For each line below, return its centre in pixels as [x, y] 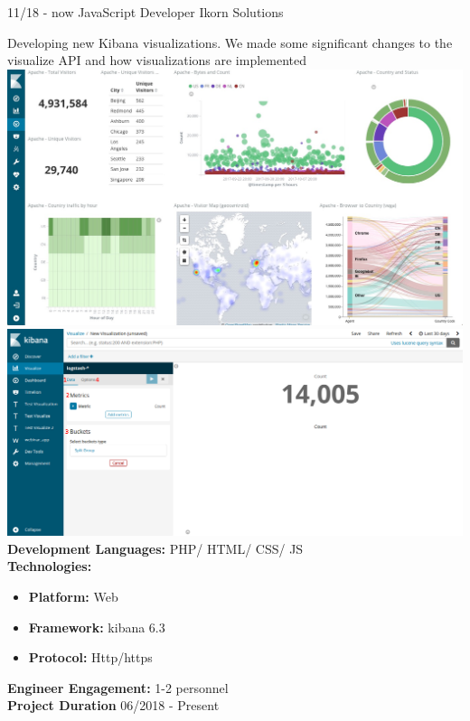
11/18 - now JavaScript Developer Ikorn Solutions [146, 12]
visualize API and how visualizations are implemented [157, 60]
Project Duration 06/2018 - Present [113, 705]
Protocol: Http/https [90, 657]
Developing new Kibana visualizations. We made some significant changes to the [230, 42]
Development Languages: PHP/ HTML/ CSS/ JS [155, 548]
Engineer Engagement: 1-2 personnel [118, 687]
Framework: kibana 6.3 [97, 627]
